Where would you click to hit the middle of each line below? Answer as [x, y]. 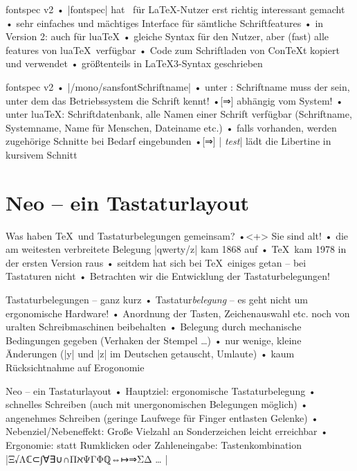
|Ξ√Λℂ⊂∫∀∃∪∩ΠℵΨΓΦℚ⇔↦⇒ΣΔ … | [87, 458]
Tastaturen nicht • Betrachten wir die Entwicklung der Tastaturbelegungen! [168, 276]
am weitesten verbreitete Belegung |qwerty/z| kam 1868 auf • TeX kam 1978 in [176, 249]
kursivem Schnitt [42, 154]
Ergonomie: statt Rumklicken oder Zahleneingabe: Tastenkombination [154, 444]
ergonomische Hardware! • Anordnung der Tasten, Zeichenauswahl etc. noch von [178, 313]
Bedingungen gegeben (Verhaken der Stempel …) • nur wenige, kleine [154, 340]
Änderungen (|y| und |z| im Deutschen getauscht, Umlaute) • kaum [150, 354]
